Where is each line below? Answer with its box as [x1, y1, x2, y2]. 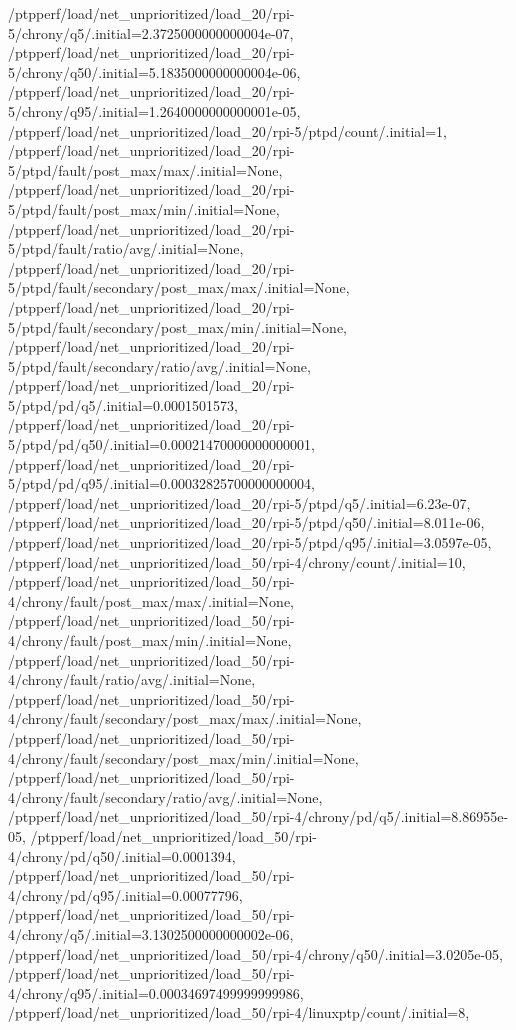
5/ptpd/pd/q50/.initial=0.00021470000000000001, [8, 434, 315, 455]
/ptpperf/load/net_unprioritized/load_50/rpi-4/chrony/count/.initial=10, [8, 551, 466, 572]
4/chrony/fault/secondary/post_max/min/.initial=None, [8, 747, 359, 768]
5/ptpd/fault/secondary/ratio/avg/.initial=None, [8, 355, 311, 376]
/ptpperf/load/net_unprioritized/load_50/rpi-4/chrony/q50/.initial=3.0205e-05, [8, 943, 503, 964]
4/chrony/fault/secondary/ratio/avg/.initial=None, [8, 786, 323, 807]
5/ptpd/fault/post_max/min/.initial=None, [8, 198, 280, 219]
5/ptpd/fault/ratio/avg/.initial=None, [8, 238, 244, 259]
